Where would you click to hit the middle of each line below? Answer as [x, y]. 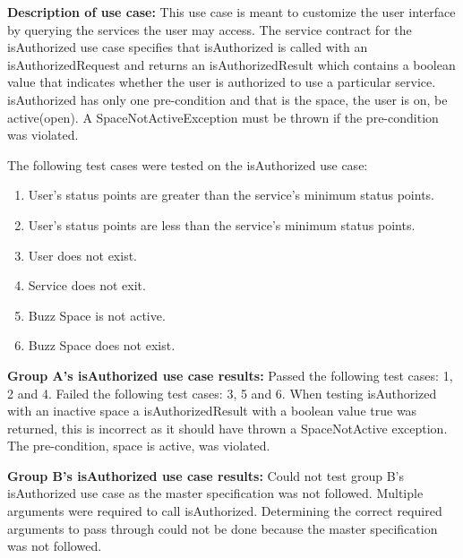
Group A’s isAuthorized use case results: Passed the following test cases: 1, [230, 375]
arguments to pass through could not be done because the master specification [223, 528]
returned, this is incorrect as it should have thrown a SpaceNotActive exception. [227, 428]
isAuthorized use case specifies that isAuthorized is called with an [188, 47]
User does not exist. [82, 255]
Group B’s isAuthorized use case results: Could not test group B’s [206, 475]
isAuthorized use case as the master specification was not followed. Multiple [215, 493]
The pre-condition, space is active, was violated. [139, 446]
